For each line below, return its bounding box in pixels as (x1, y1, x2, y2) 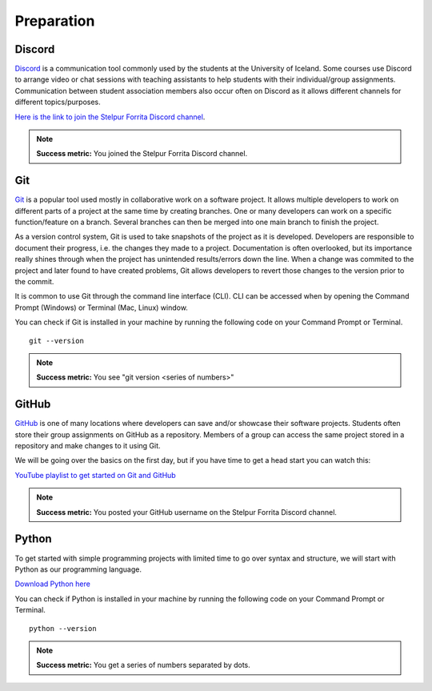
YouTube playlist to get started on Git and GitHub (14, 470, 176, 480)
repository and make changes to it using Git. (14, 441, 161, 451)
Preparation (14, 12, 95, 30)
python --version (29, 624, 97, 633)
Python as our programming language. (14, 564, 142, 574)
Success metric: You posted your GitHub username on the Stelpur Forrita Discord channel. (36, 507, 338, 516)
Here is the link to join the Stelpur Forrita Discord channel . (14, 112, 206, 122)
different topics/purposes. (14, 97, 102, 107)
